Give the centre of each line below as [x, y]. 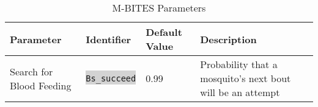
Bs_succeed [111, 78]
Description [228, 39]
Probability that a [239, 64]
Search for [31, 71]
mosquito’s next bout [246, 78]
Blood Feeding [41, 85]
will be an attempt [240, 92]
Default [164, 32]
